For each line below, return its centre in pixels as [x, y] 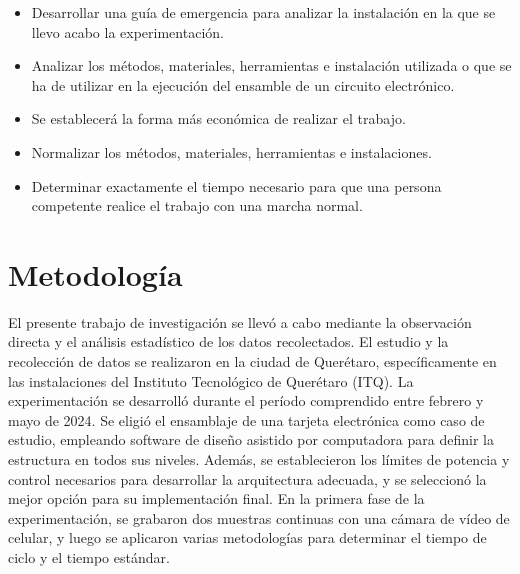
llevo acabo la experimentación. [127, 31]
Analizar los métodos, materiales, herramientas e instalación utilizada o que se [271, 65]
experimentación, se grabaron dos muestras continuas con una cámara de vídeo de [259, 517]
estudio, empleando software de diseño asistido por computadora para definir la [251, 439]
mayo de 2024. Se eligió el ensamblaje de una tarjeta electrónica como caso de [246, 419]
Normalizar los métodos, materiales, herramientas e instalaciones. [231, 151]
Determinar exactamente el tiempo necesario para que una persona [236, 185]
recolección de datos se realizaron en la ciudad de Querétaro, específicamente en [252, 361]
